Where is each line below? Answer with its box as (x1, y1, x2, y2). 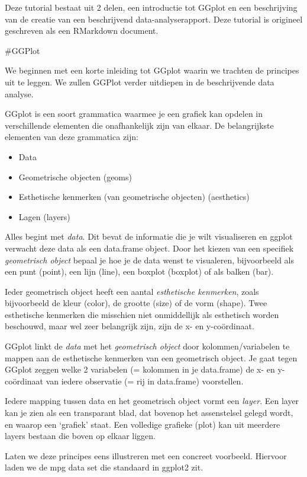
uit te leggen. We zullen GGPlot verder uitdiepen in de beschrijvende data (5, 75, 274, 88)
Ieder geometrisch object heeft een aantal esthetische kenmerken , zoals (5, 285, 259, 297)
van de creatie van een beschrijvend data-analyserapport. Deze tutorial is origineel (5, 12, 303, 25)
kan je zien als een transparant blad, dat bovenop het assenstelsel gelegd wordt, (5, 406, 293, 419)
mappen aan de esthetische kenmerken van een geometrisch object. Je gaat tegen (5, 351, 298, 364)
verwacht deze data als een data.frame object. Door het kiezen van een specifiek (5, 241, 294, 254)
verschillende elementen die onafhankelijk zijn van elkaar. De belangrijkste (5, 119, 274, 131)
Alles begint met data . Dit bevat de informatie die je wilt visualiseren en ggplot (5, 230, 293, 243)
